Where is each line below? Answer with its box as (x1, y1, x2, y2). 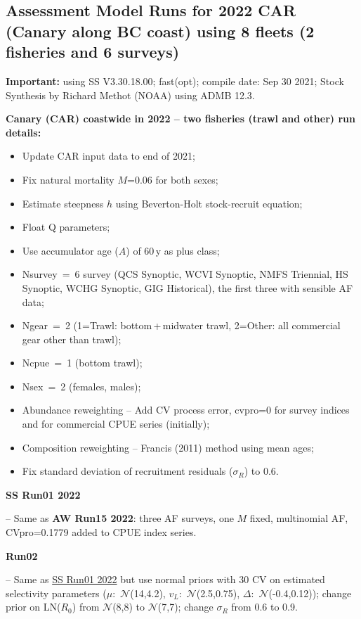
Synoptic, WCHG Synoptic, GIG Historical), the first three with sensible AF (22, 280, 353, 295)
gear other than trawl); (22, 331, 122, 346)
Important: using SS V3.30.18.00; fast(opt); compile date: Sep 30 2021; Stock (6, 73, 344, 88)
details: (6, 125, 41, 139)
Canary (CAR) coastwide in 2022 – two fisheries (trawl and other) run (6, 111, 355, 126)
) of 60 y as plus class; (126, 243, 220, 257)
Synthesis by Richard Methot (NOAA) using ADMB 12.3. (6, 87, 255, 102)
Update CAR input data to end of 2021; (22, 148, 195, 163)
